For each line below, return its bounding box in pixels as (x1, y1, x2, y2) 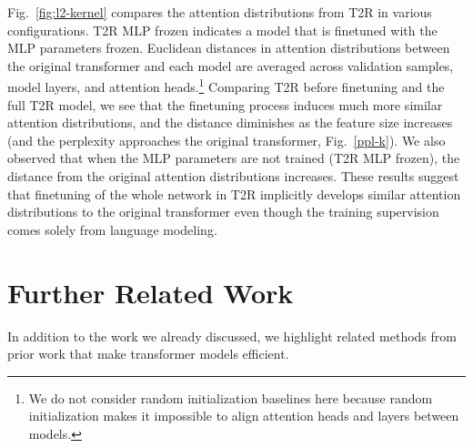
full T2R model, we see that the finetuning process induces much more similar (7, 95, 443, 114)
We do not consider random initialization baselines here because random (28, 388, 433, 407)
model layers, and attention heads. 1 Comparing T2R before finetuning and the (7, 75, 445, 97)
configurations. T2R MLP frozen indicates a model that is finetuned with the (7, 20, 438, 39)
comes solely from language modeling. (7, 219, 217, 239)
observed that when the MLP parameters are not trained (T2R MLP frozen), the (7, 148, 460, 168)
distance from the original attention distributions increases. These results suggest (7, 167, 459, 185)
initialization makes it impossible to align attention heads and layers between (28, 406, 459, 425)
